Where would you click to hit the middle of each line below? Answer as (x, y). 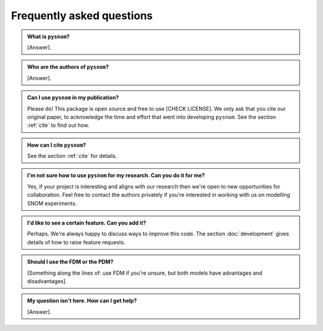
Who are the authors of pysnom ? (68, 67)
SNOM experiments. (52, 203)
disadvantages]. (47, 281)
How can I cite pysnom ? (57, 145)
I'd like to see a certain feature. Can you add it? (87, 223)
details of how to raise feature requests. (76, 242)
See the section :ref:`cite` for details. (72, 156)
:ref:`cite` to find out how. (58, 125)
